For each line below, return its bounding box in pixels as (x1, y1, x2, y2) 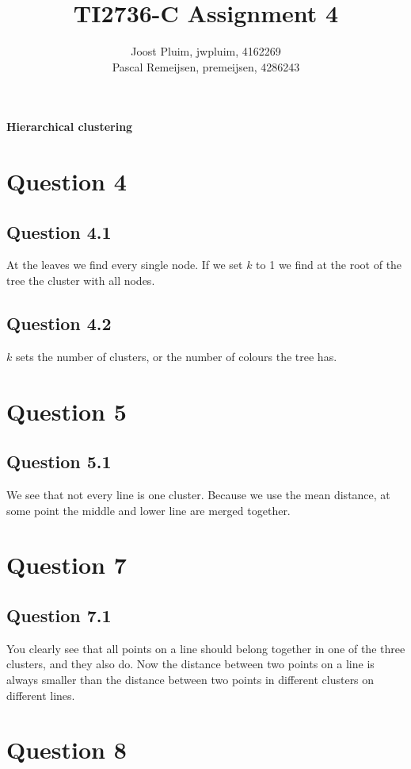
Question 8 (6, 733, 127, 766)
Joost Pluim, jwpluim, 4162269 (131, 43, 281, 60)
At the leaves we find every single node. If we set (6, 256, 243, 273)
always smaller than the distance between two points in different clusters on (6, 671, 375, 687)
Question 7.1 (6, 603, 112, 627)
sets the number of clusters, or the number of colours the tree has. (15, 348, 337, 364)
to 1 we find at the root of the (256, 256, 402, 273)
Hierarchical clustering (6, 118, 133, 135)
